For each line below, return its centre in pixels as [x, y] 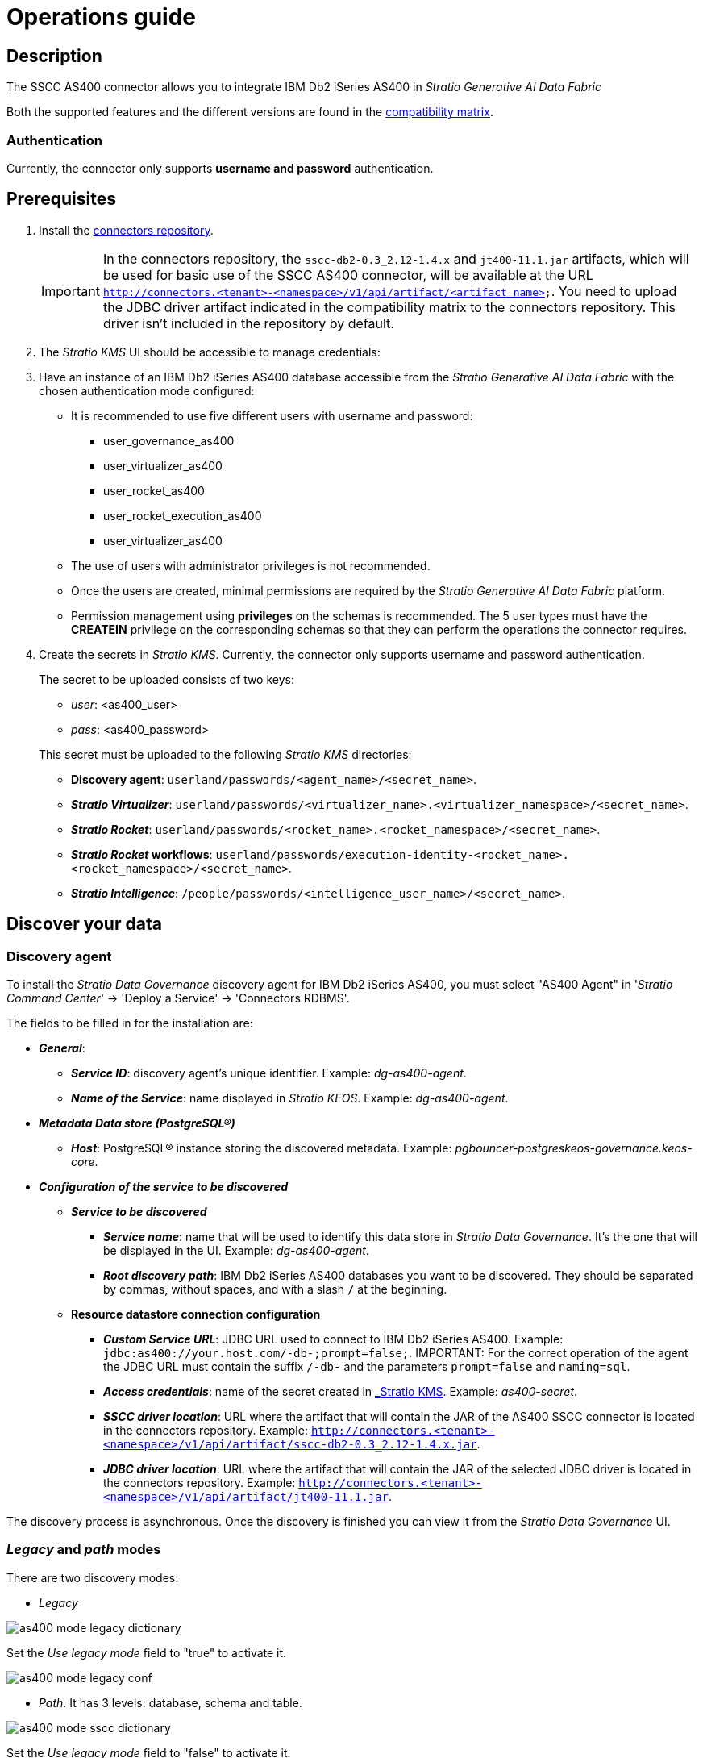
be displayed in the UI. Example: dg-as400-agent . [236, 1250]
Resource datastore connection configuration [196, 1314]
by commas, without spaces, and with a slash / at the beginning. [275, 1289]
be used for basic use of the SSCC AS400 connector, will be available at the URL [348, 275]
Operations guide [101, 17]
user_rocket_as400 [154, 490]
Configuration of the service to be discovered [163, 1186]
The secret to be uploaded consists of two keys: [166, 679]
